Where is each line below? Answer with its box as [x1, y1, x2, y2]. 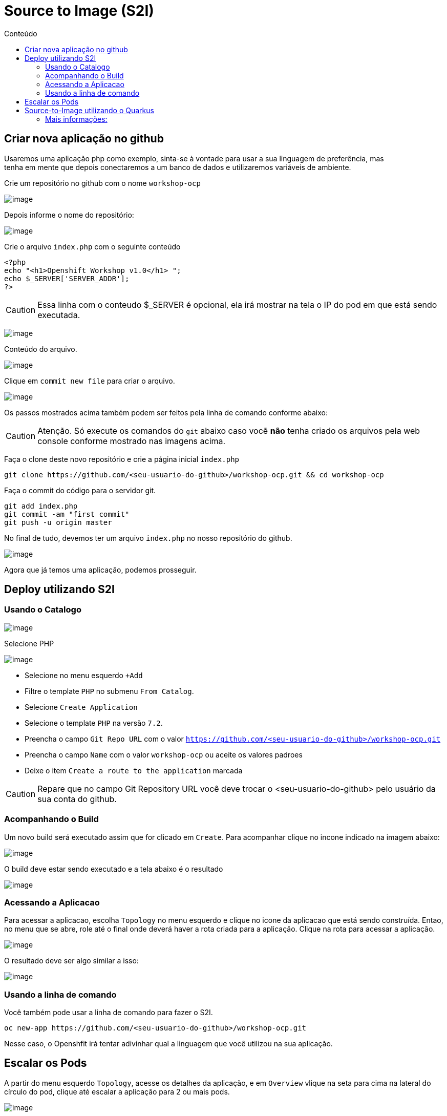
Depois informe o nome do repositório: [4, 210, 134, 219]
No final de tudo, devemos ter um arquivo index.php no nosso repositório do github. [4, 533, 292, 542]
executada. [37, 309, 80, 320]
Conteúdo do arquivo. [4, 344, 77, 353]
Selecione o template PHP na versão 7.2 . [25, 718, 163, 727]
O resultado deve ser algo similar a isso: [4, 956, 139, 965]
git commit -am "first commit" [4, 510, 130, 518]
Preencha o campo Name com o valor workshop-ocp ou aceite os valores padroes [25, 750, 303, 759]
